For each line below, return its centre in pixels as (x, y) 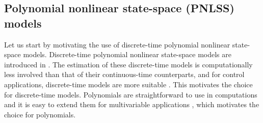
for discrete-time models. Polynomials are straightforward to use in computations (131, 94)
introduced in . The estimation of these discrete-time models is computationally (128, 64)
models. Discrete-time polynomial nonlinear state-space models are (127, 54)
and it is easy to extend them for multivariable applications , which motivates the (132, 104)
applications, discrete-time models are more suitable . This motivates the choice (128, 84)
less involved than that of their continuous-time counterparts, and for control (124, 74)
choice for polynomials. (40, 114)
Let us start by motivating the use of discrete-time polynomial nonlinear (117, 44)
